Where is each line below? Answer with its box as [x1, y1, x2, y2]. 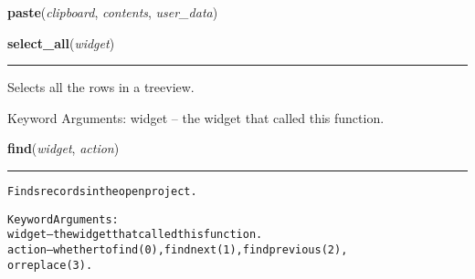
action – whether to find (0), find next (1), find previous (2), [7, 243, 348, 256]
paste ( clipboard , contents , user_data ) [7, 3, 218, 21]
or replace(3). [7, 258, 93, 272]
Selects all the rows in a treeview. [7, 77, 195, 97]
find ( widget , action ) [7, 139, 120, 158]
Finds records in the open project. [7, 184, 197, 198]
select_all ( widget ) [7, 33, 115, 52]
